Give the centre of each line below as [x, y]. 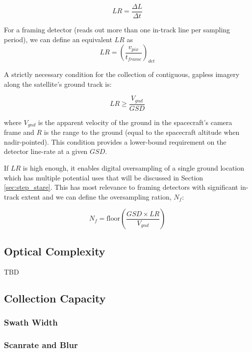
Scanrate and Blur [41, 344]
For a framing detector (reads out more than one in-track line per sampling [117, 30]
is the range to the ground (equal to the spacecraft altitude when [142, 132]
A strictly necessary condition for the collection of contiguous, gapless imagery [122, 74]
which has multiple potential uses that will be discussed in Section [104, 177]
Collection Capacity [55, 298]
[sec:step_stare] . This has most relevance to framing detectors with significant [121, 187]
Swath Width [31, 322]
